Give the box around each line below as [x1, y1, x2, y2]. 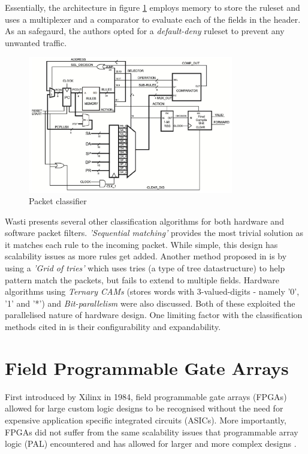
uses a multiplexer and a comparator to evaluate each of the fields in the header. [5, 13, 301, 25]
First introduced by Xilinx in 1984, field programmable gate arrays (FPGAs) [5, 390, 287, 402]
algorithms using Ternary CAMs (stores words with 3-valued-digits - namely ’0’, [5, 285, 300, 298]
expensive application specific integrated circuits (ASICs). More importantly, [5, 413, 286, 426]
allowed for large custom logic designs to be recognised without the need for [5, 402, 283, 414]
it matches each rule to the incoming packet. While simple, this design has [5, 238, 278, 250]
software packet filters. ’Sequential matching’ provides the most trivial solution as [5, 226, 303, 239]
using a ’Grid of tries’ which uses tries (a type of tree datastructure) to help [5, 262, 285, 274]
